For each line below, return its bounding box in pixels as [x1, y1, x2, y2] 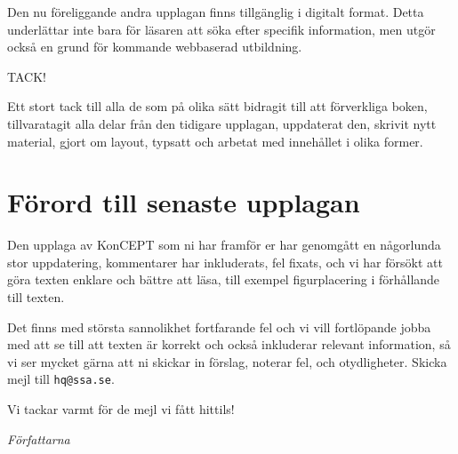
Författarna [7, 429, 70, 448]
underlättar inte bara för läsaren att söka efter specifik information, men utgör [7, 20, 436, 38]
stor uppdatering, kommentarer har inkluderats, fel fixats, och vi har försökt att [7, 252, 443, 271]
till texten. [7, 288, 65, 307]
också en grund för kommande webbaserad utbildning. [7, 37, 302, 56]
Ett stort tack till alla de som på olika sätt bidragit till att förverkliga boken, [7, 97, 428, 115]
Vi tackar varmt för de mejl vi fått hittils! [7, 400, 235, 418]
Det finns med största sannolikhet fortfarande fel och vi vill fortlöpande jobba [7, 317, 431, 336]
